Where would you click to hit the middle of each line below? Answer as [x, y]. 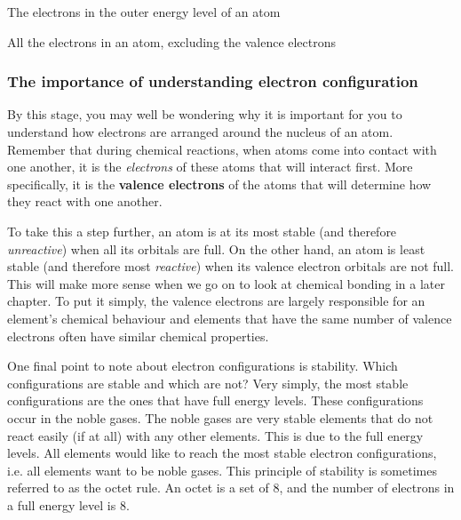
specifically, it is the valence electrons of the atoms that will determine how [219, 184]
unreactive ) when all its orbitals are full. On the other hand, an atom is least [216, 248]
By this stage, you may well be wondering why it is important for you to [205, 114]
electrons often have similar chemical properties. [138, 336]
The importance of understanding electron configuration [213, 81]
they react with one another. [85, 201]
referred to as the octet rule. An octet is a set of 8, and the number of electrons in [231, 488]
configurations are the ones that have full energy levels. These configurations [215, 400]
